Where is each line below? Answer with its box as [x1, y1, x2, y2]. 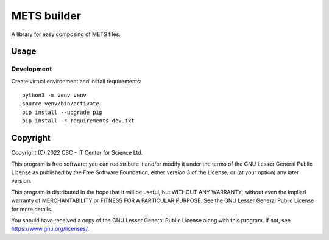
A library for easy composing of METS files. [11, 30, 121, 38]
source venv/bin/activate [22, 101, 100, 107]
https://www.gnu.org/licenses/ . [11, 225, 90, 233]
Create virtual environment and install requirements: [11, 77, 142, 85]
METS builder [11, 9, 82, 23]
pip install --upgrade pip [22, 108, 103, 116]
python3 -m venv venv [22, 92, 87, 99]
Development [11, 65, 52, 73]
